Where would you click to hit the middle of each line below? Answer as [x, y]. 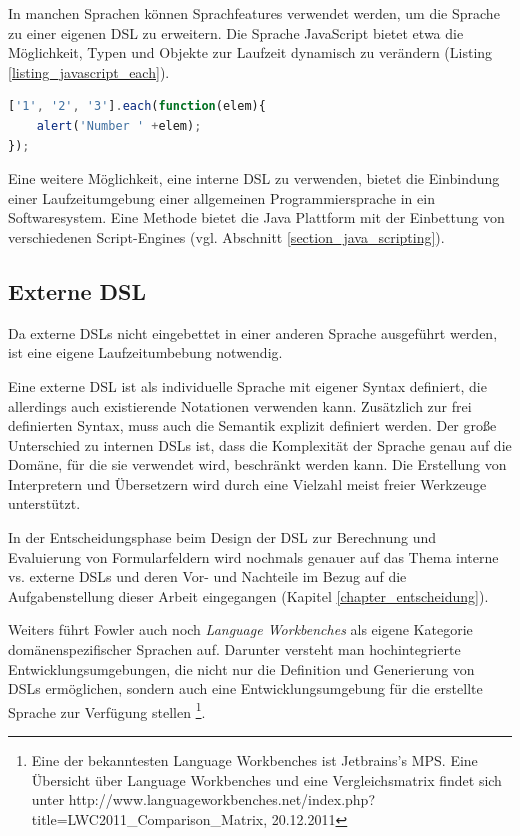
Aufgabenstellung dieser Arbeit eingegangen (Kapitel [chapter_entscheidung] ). [248, 595]
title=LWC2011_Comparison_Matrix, [149, 818]
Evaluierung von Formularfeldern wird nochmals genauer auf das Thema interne [253, 556]
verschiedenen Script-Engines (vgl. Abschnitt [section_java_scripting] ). [226, 236]
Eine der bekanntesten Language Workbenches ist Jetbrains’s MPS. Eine [254, 760]
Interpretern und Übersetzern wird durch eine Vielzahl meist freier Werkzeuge [247, 483]
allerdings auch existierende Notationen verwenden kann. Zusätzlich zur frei [240, 405]
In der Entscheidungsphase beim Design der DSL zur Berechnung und [222, 537]
